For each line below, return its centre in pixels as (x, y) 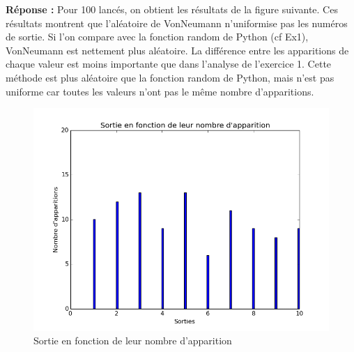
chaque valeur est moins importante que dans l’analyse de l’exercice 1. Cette (169, 64)
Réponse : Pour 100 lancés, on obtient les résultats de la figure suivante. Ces (172, 9)
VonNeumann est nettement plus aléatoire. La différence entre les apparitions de (177, 50)
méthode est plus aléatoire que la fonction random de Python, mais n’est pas (170, 77)
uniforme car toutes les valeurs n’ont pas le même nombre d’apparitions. (160, 91)
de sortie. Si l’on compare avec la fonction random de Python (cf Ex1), (157, 37)
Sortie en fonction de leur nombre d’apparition (133, 340)
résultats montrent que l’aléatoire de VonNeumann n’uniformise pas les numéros (177, 23)
